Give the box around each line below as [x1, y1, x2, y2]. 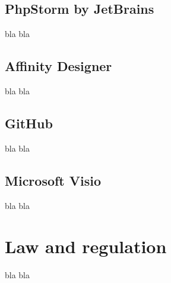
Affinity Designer [5, 57, 112, 75]
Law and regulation [5, 234, 167, 259]
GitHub [5, 113, 53, 132]
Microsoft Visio [5, 171, 102, 189]
